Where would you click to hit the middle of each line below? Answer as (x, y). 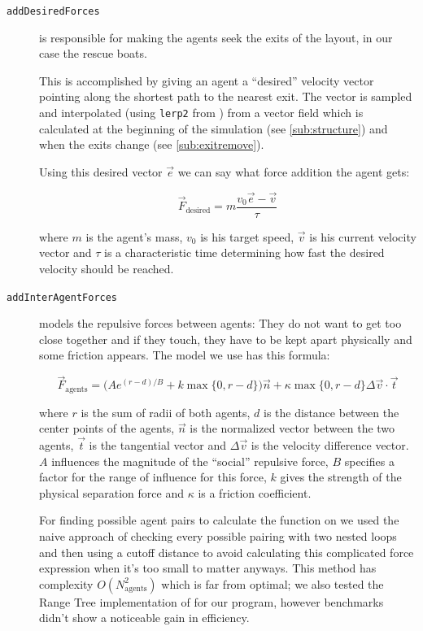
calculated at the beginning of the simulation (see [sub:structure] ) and (214, 128)
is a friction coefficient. (255, 492)
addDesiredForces (53, 11)
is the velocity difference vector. (330, 445)
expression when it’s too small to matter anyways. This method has (208, 568)
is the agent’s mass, (134, 236)
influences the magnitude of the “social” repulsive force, (190, 461)
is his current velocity (363, 236)
